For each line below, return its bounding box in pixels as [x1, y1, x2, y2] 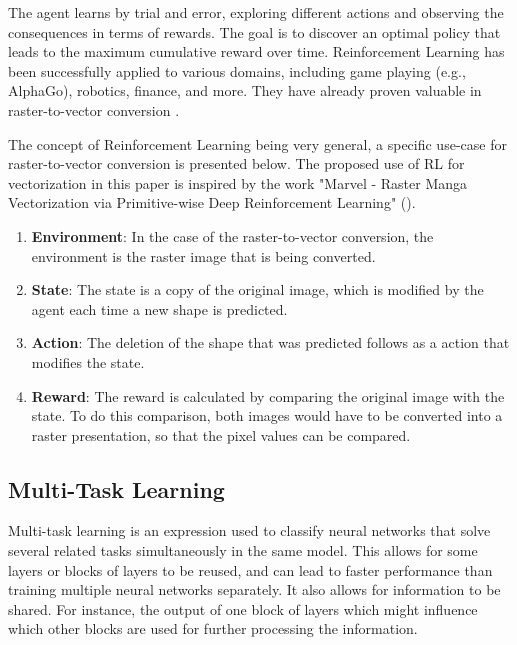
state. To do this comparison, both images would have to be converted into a [31, 405, 503, 426]
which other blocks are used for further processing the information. [8, 618, 418, 639]
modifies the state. [31, 351, 145, 372]
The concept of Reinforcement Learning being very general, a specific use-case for [8, 133, 507, 154]
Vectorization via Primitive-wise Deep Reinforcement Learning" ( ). [8, 192, 416, 213]
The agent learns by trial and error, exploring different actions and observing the [8, 2, 504, 22]
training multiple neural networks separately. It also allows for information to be [8, 579, 501, 600]
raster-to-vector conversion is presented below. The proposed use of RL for [8, 153, 465, 174]
